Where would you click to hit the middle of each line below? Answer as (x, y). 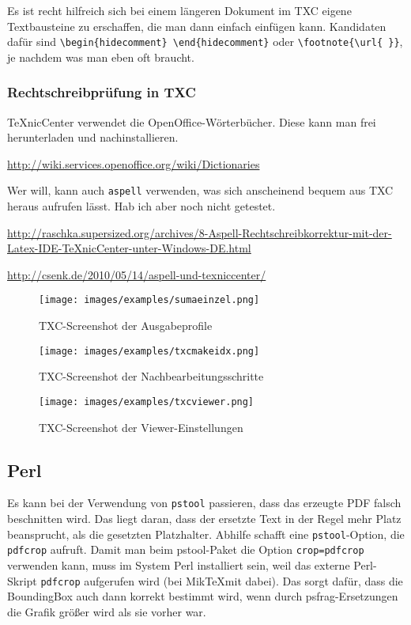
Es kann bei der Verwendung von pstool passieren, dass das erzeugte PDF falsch (204, 503)
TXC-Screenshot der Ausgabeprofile (126, 326)
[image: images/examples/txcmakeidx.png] (149, 351)
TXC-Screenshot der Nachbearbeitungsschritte (151, 376)
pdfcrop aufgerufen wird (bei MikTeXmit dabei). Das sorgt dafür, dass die (222, 580)
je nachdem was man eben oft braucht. (101, 57)
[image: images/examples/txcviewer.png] (147, 402)
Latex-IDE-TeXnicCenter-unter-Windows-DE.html (129, 248)
